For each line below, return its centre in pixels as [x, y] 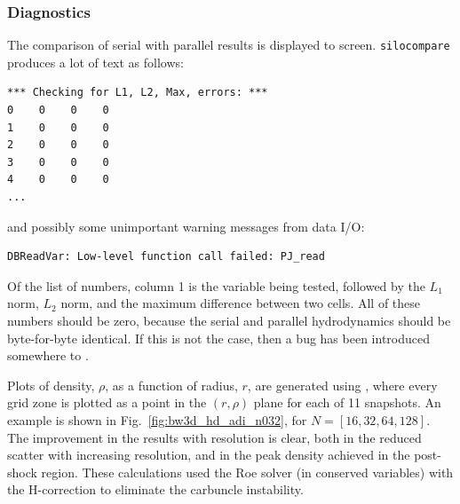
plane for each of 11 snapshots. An [347, 402]
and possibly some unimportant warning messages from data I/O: [186, 226]
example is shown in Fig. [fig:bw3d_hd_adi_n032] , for [157, 419]
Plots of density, [51, 385]
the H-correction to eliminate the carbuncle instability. [155, 489]
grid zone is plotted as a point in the [107, 402]
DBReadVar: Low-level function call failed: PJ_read [166, 257]
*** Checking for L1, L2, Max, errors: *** [138, 93]
